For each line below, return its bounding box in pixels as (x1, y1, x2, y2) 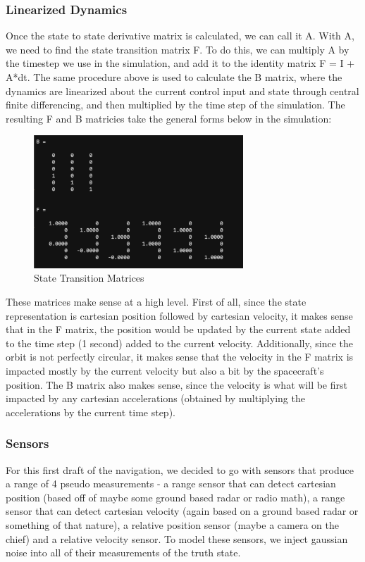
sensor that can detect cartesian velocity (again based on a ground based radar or (6, 504, 359, 518)
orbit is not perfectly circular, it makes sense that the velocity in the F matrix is (6, 349, 354, 364)
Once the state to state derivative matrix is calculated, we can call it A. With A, (6, 28, 354, 43)
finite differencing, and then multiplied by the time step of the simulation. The (6, 97, 345, 112)
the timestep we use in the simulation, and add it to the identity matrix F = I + (6, 56, 355, 70)
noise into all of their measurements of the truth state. (6, 545, 241, 560)
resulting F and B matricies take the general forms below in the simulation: (6, 111, 332, 125)
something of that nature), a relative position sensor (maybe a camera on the (6, 517, 339, 532)
